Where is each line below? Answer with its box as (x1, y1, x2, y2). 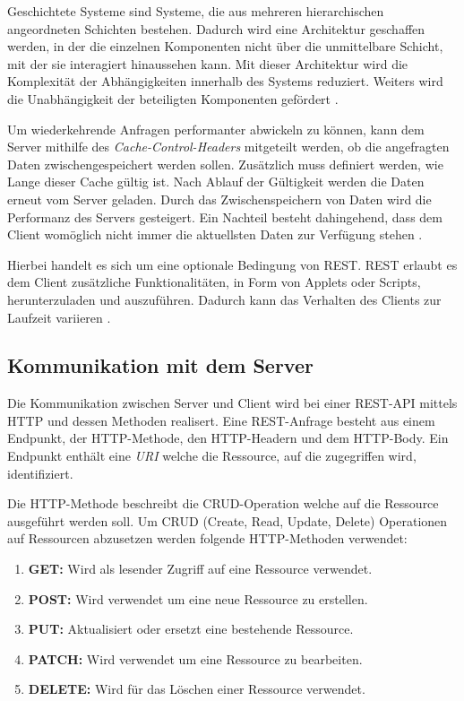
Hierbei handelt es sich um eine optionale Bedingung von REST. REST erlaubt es (7, 255, 458, 273)
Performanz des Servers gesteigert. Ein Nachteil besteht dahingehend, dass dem (7, 207, 443, 226)
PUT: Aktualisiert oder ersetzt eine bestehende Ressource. (28, 619, 354, 638)
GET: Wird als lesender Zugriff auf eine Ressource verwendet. (28, 559, 373, 578)
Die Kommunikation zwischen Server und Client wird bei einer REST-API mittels (7, 394, 458, 412)
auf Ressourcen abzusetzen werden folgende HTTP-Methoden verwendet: (7, 529, 408, 548)
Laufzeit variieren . (7, 307, 111, 326)
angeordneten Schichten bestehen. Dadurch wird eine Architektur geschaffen (7, 19, 425, 38)
